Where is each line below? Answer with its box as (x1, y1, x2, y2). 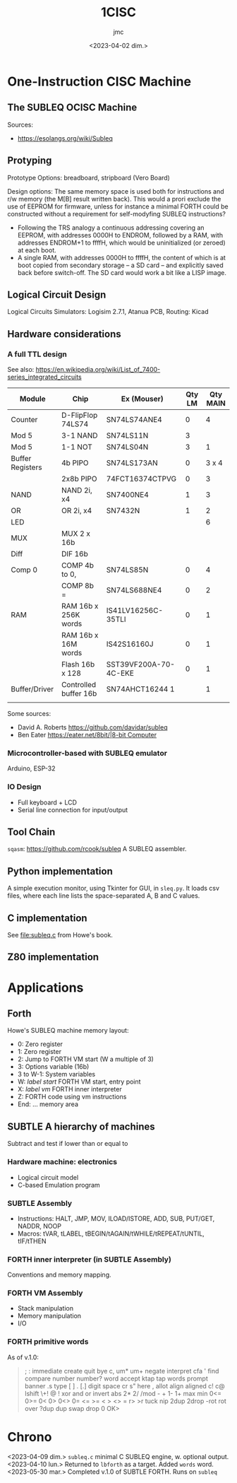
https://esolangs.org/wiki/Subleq (17, 134, 113, 142)
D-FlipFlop (61, 411, 98, 421)
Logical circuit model (17, 1173, 79, 1181)
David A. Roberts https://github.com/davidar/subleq (17, 723, 168, 732)
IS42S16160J (106, 639, 154, 649)
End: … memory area (17, 1100, 79, 1108)
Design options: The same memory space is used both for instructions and (7, 187, 224, 195)
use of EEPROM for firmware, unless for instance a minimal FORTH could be (7, 202, 229, 211)
